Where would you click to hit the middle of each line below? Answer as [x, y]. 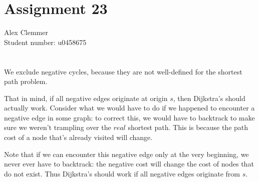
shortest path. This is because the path [188, 127]
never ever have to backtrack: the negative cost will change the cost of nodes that [129, 164]
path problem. [26, 81]
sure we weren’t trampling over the [58, 127]
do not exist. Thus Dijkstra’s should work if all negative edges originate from [122, 173]
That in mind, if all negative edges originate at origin [86, 98]
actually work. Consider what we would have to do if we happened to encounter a [129, 108]
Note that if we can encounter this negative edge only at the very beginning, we [126, 154]
